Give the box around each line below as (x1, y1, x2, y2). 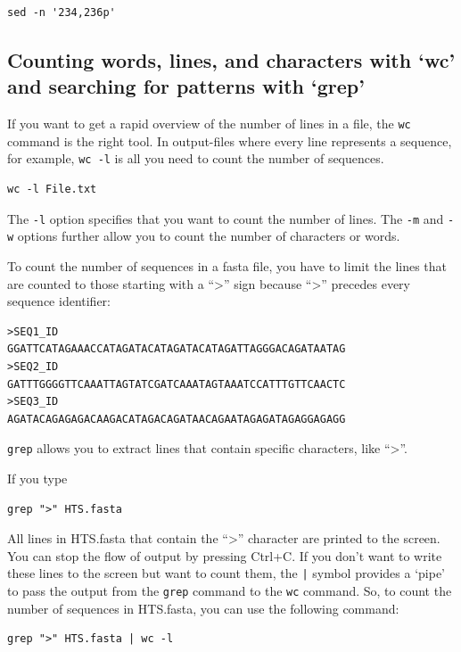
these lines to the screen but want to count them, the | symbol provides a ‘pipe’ (7, 564, 445, 582)
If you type (7, 469, 68, 487)
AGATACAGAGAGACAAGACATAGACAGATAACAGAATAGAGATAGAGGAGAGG (7, 412, 346, 425)
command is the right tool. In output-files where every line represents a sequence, (7, 131, 452, 150)
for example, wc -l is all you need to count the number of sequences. (7, 149, 384, 168)
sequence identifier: (7, 292, 111, 310)
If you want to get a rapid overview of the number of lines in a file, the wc (7, 114, 411, 133)
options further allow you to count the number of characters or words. (17, 227, 400, 245)
